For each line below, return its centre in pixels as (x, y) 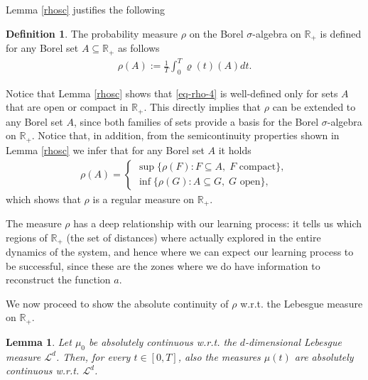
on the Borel (216, 33)
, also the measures (219, 356)
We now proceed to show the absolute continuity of (117, 303)
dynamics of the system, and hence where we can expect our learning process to (180, 252)
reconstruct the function (58, 279)
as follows (139, 48)
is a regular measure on (144, 199)
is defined (341, 33)
